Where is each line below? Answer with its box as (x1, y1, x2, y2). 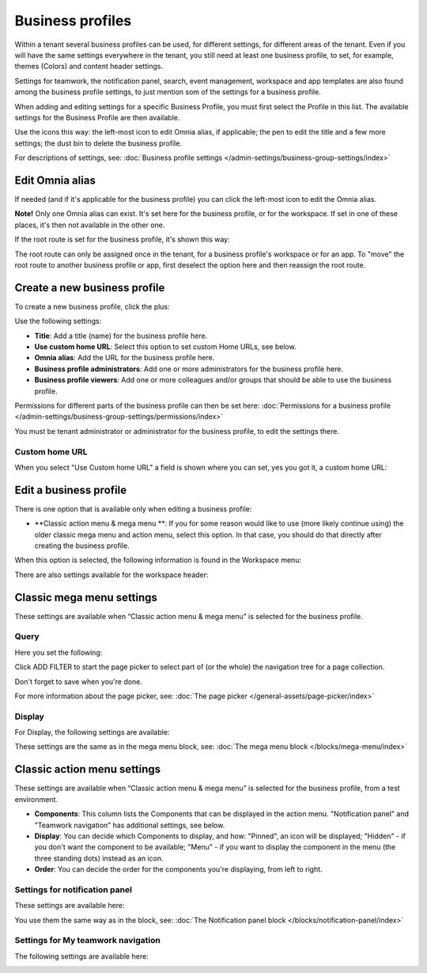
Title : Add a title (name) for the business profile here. (34, 331, 208, 340)
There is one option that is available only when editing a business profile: (14, 504, 252, 514)
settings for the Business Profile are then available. (14, 112, 180, 122)
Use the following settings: (14, 317, 102, 326)
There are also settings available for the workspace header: (14, 570, 209, 580)
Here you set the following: (14, 648, 103, 657)
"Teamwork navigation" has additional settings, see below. (34, 820, 225, 830)
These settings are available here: (14, 901, 125, 910)
